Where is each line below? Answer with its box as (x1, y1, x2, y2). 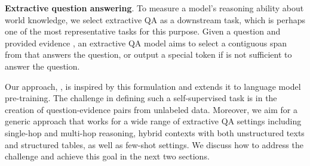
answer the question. (5, 59, 80, 72)
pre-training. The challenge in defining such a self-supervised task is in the (5, 92, 277, 104)
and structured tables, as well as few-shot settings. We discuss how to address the (5, 138, 303, 151)
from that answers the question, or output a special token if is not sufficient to (5, 48, 292, 61)
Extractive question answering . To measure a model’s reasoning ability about (5, 2, 304, 14)
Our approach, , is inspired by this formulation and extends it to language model (5, 80, 301, 92)
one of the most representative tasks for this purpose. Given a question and (5, 25, 281, 37)
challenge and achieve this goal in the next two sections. (5, 150, 210, 162)
